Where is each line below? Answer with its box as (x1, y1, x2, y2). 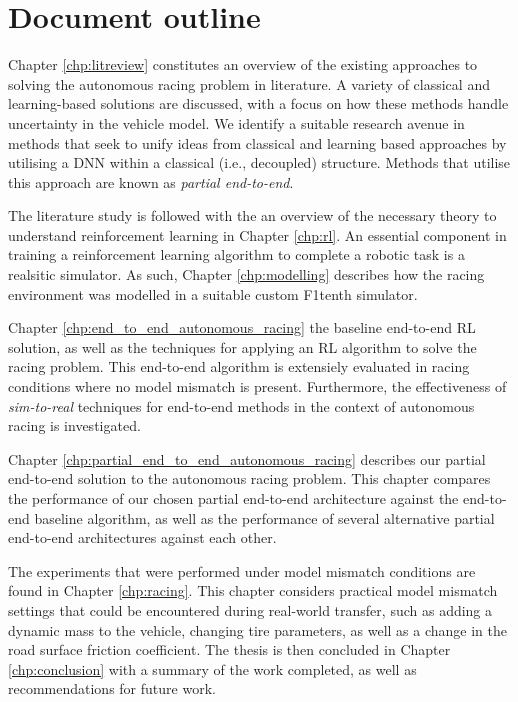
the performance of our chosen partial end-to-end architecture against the (8, 488, 459, 508)
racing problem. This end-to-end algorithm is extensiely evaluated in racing (8, 356, 470, 377)
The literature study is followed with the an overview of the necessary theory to (8, 205, 497, 226)
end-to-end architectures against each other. (8, 527, 277, 548)
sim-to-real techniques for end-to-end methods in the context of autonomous (8, 395, 475, 416)
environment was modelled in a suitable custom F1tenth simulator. (8, 283, 418, 304)
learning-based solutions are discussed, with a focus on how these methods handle (8, 93, 509, 114)
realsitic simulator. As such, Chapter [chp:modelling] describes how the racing (8, 264, 485, 285)
